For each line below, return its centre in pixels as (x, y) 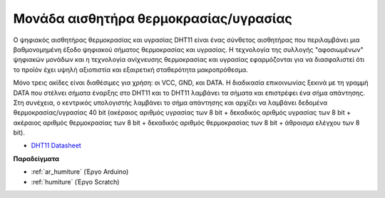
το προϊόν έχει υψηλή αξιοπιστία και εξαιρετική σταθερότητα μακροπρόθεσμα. (131, 69)
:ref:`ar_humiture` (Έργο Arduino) (80, 172)
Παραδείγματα (36, 158)
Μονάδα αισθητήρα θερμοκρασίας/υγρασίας (153, 19)
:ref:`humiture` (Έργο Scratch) (75, 182)
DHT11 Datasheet (56, 145)
